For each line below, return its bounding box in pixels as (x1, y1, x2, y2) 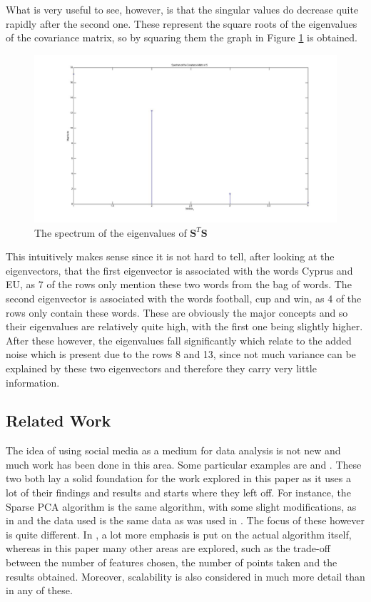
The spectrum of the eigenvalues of (34, 225, 187, 240)
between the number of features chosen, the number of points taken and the (6, 555, 337, 570)
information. (6, 374, 60, 389)
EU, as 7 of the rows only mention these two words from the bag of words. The (6, 277, 352, 292)
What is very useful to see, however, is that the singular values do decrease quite (6, 2, 359, 16)
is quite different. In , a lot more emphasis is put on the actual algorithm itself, (6, 526, 352, 541)
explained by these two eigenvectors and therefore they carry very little (6, 360, 317, 375)
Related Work (6, 409, 111, 432)
